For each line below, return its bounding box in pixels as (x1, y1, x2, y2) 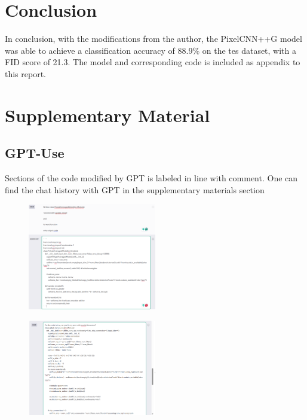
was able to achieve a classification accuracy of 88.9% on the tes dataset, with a (5, 44, 297, 56)
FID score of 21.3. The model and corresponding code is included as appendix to (5, 56, 300, 68)
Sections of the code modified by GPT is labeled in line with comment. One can (5, 172, 298, 184)
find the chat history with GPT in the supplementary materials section (5, 183, 265, 196)
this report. (5, 67, 47, 80)
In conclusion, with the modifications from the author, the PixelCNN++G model (5, 32, 302, 45)
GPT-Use (5, 144, 65, 162)
